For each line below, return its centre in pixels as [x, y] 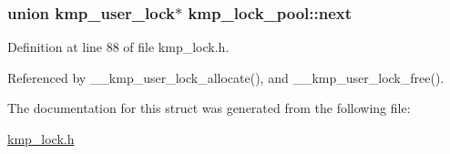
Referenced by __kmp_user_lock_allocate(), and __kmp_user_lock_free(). [226, 77]
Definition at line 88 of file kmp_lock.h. [118, 47]
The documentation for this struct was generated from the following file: [209, 108]
